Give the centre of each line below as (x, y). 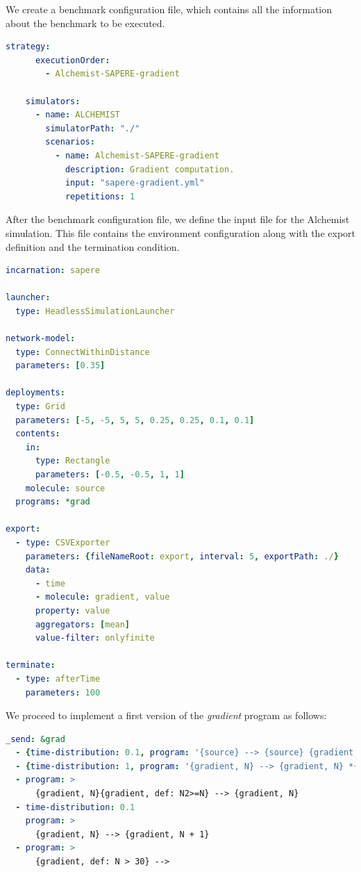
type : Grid (40, 407)
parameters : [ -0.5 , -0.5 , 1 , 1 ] (110, 475)
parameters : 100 (63, 692)
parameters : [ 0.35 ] (60, 366)
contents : (38, 434)
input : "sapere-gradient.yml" (135, 183)
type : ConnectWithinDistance (83, 352)
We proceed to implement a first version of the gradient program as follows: (166, 715)
